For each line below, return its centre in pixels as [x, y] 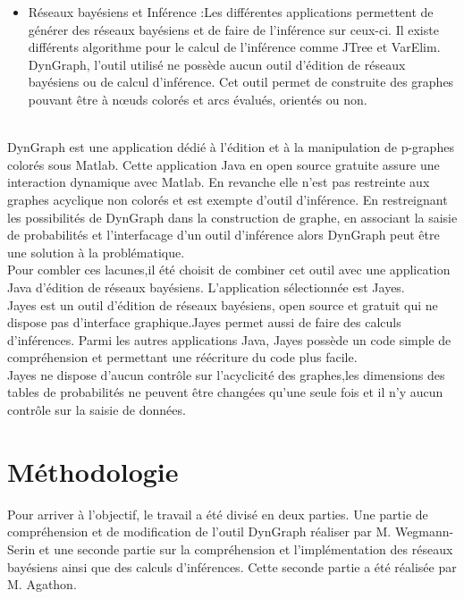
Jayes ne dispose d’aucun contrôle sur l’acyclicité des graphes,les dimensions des [226, 374]
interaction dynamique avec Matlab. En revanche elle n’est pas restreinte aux [219, 182]
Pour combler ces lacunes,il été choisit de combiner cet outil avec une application [229, 270]
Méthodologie [93, 471]
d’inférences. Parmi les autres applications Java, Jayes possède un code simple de [229, 339]
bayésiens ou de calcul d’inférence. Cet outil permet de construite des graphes [241, 82]
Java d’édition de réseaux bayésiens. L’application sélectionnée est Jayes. [206, 287]
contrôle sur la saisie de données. [97, 410]
